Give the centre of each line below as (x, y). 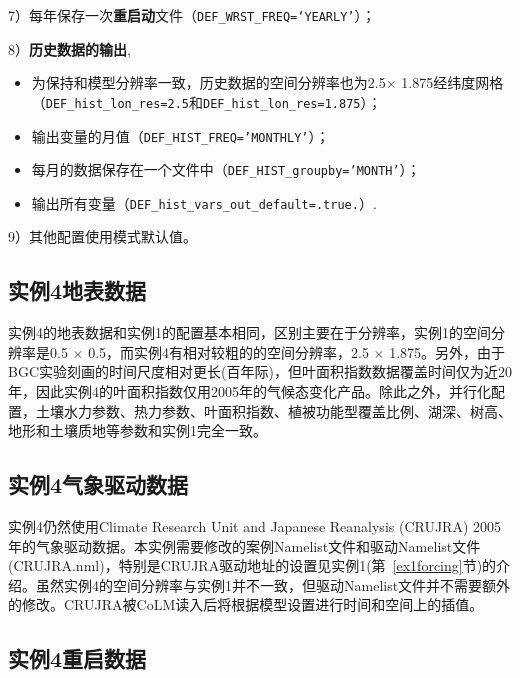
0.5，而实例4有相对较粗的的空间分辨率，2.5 (228, 351)
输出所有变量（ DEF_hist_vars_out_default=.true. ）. (204, 202)
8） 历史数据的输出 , (69, 48)
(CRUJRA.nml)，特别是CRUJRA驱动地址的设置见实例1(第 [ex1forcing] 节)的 (252, 565)
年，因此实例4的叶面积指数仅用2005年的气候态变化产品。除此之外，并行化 (249, 391)
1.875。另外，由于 (447, 351)
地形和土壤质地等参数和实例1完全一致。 (137, 430)
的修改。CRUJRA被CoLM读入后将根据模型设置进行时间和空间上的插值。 (246, 604)
